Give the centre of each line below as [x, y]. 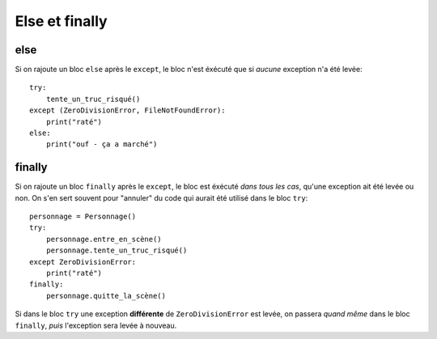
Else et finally [62, 21]
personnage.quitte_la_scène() [106, 296]
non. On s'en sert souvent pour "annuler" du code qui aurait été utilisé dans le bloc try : [161, 197]
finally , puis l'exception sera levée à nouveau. [96, 325]
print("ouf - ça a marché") [102, 144]
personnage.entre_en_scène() [104, 239]
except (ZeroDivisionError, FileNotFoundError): [127, 110]
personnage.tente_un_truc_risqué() [117, 250]
